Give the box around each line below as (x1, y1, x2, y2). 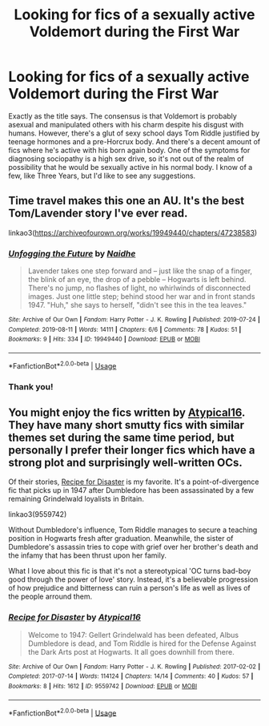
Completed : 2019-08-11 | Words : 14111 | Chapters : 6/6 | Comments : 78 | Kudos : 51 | (8, 325, 242, 333)
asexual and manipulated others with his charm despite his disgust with (8, 119, 244, 129)
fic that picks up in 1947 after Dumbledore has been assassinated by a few (8, 486, 255, 495)
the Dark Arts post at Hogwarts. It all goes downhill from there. (27, 647, 235, 656)
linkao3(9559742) (8, 510, 67, 519)
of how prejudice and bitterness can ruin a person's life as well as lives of (8, 583, 251, 593)
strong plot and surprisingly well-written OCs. (8, 455, 243, 470)
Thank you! (8, 381, 54, 392)
